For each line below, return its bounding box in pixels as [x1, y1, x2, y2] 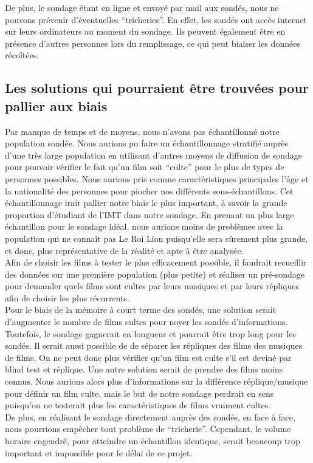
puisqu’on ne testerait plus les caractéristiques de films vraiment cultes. [5, 399, 271, 411]
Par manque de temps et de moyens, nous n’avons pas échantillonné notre [5, 125, 280, 137]
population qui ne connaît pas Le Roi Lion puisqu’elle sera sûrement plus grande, [5, 231, 308, 244]
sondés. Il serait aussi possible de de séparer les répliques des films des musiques [5, 339, 303, 352]
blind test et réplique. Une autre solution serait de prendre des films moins [5, 363, 283, 376]
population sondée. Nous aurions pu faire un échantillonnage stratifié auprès [5, 137, 289, 149]
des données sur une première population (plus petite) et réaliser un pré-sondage [5, 267, 305, 280]
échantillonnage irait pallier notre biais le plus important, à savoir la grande [5, 196, 287, 209]
